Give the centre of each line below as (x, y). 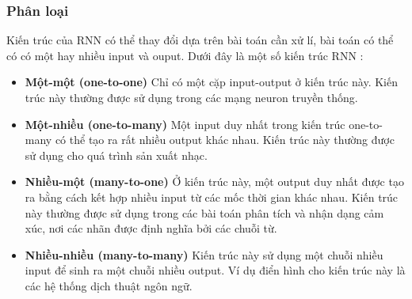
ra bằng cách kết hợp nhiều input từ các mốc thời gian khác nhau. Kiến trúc (212, 197)
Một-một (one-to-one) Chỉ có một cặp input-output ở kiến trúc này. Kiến (211, 82)
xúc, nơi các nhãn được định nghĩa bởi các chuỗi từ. (151, 228)
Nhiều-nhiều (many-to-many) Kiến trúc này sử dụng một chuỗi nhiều (204, 254)
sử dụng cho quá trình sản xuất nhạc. (116, 155)
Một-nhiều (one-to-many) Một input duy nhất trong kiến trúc (185, 124)
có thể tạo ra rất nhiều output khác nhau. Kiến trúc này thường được (225, 140)
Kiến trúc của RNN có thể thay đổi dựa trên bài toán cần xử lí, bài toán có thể (200, 40)
